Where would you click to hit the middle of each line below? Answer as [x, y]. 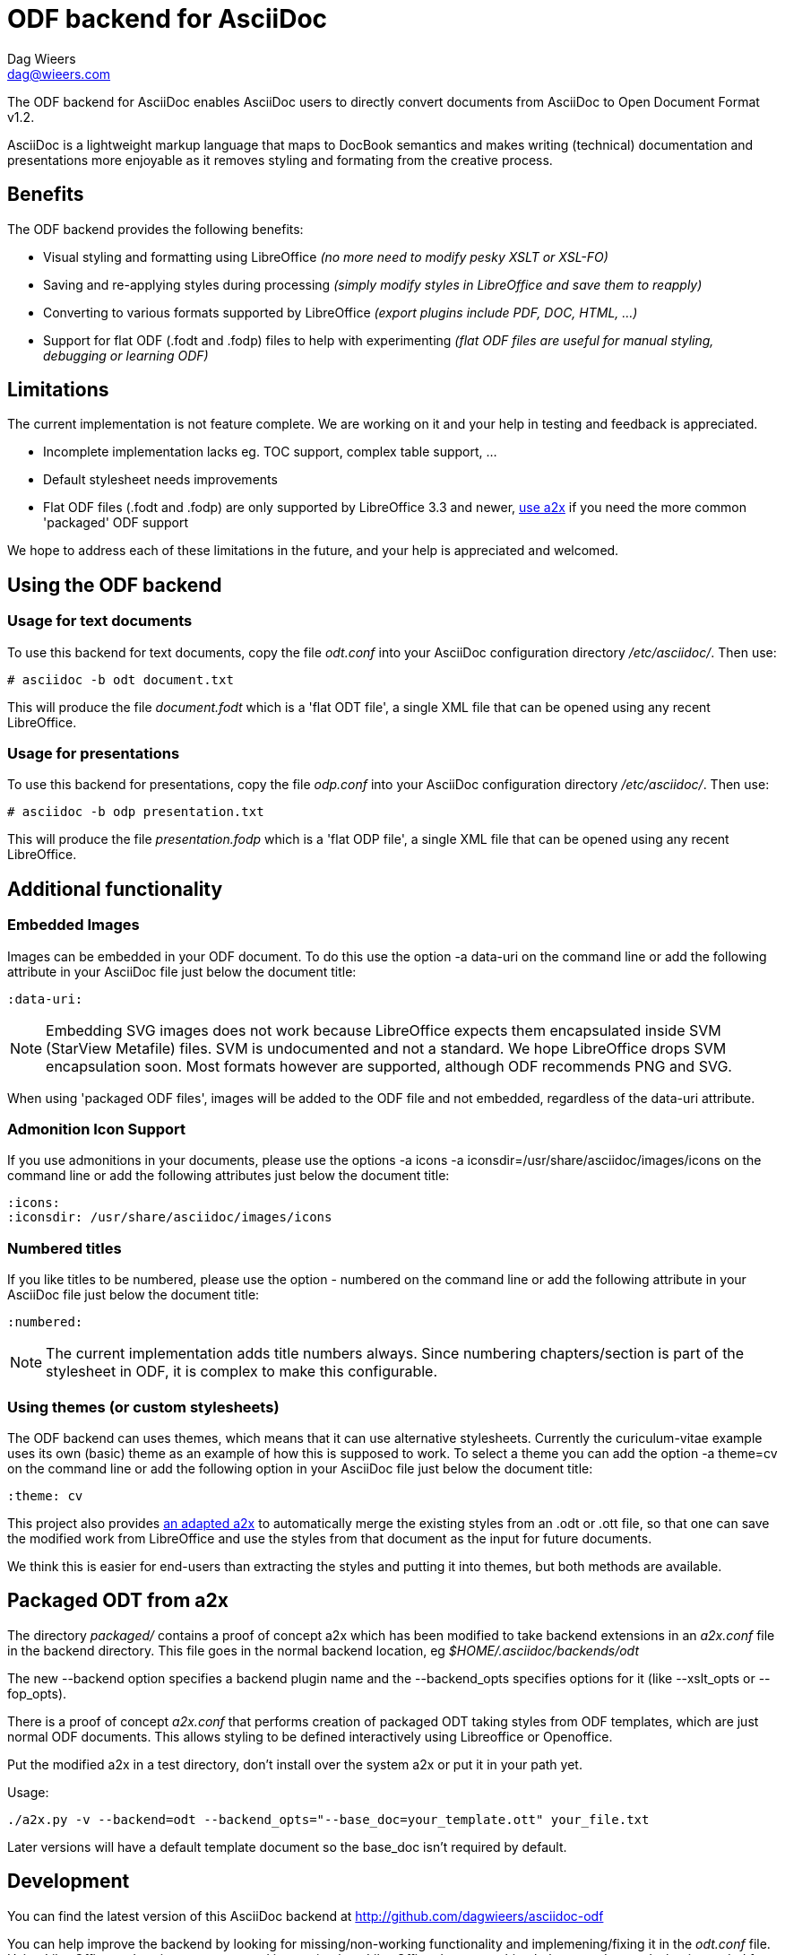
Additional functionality [115, 889]
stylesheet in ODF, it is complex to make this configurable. [242, 1372]
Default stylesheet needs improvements [160, 480]
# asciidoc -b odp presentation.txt [136, 812]
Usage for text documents [100, 621]
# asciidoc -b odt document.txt [121, 679]
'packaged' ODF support [116, 523]
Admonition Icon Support [97, 1129]
